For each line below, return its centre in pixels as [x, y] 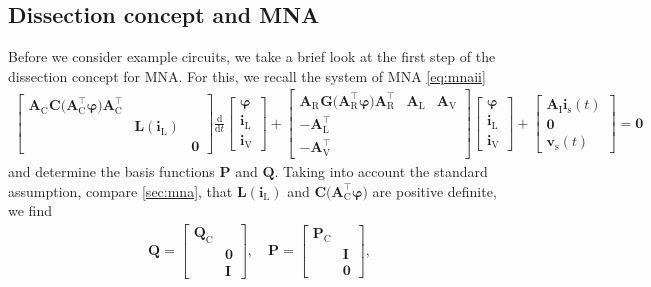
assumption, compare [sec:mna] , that [120, 190]
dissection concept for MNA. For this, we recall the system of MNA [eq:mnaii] [247, 75]
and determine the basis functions [111, 170]
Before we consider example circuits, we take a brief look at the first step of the [252, 56]
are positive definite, [434, 190]
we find [30, 210]
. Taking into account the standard [381, 170]
